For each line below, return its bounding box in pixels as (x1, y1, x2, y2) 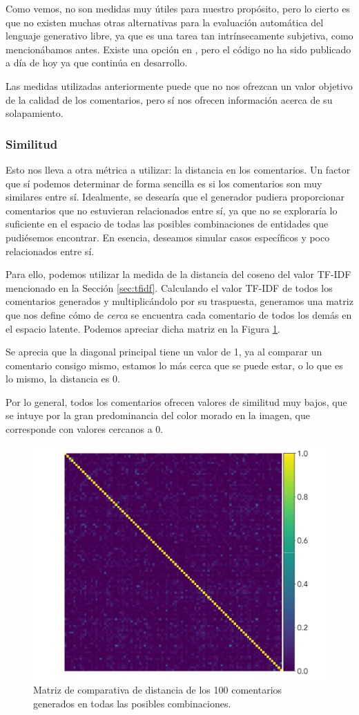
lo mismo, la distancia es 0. (6, 371, 120, 386)
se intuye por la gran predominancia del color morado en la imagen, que (6, 408, 310, 423)
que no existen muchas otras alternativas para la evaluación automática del (6, 15, 324, 29)
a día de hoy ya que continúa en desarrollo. (6, 55, 188, 70)
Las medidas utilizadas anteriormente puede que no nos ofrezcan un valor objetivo (6, 78, 353, 93)
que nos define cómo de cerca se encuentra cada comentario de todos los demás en (6, 307, 352, 322)
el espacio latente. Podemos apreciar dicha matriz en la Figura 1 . (6, 321, 280, 335)
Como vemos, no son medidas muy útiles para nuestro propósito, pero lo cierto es (6, 1, 350, 15)
